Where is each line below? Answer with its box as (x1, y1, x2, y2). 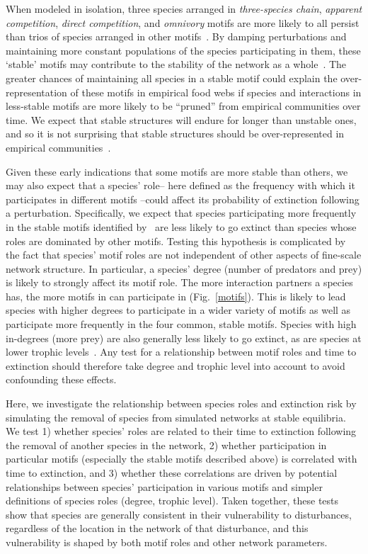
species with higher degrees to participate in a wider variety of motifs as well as (6, 303, 351, 317)
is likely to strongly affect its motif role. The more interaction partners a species (6, 275, 353, 290)
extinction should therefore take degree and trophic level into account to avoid (6, 358, 345, 373)
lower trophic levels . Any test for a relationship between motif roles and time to (6, 344, 357, 359)
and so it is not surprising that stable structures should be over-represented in (6, 126, 345, 141)
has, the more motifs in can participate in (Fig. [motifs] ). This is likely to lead (6, 288, 346, 303)
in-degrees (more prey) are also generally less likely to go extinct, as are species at (6, 330, 362, 345)
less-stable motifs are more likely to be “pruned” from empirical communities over (6, 98, 361, 113)
